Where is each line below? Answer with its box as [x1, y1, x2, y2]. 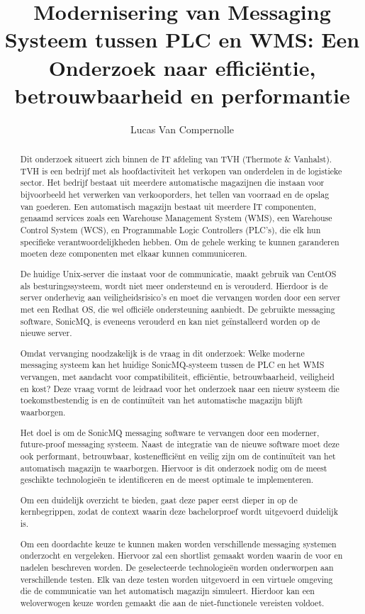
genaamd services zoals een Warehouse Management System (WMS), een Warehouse [20, 212, 332, 224]
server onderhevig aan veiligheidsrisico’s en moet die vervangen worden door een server [20, 291, 341, 303]
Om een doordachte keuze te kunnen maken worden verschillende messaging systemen [20, 537, 337, 549]
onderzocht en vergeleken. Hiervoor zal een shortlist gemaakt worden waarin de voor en [20, 549, 343, 562]
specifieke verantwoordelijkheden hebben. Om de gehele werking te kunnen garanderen [20, 235, 339, 247]
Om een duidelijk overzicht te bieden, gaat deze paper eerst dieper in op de [20, 493, 298, 506]
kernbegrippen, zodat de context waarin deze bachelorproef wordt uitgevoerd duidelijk [20, 506, 338, 518]
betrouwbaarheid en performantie [14, 80, 350, 109]
